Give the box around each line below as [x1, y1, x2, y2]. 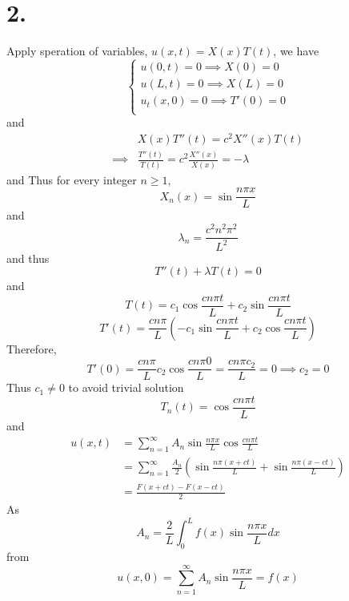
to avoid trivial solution [68, 379, 184, 396]
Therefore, [6, 340, 57, 357]
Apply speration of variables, [6, 42, 148, 59]
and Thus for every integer [6, 171, 137, 188]
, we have [273, 42, 319, 59]
